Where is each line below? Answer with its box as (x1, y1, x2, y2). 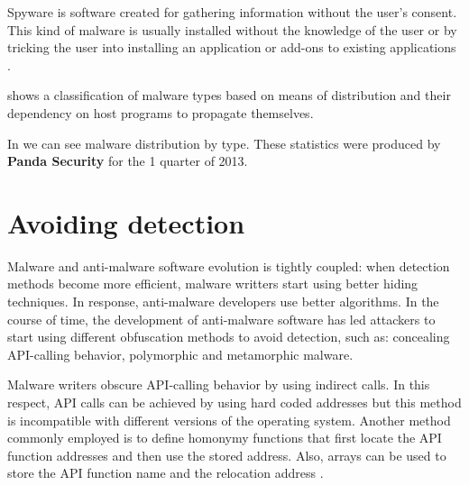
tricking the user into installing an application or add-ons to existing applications (7, 38, 456, 57)
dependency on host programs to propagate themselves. (7, 103, 314, 122)
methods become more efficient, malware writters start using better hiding (7, 274, 418, 293)
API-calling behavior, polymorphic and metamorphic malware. (7, 344, 354, 363)
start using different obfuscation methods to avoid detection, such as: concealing (7, 327, 450, 346)
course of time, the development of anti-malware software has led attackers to (7, 309, 436, 328)
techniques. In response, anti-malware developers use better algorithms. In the (7, 292, 439, 311)
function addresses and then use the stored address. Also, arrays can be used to (7, 445, 446, 464)
